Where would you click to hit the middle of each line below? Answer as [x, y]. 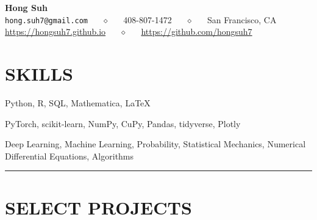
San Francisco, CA [242, 19]
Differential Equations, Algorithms [69, 156]
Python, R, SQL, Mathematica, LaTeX [78, 102]
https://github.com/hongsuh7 [197, 31]
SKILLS [39, 74]
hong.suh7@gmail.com [47, 20]
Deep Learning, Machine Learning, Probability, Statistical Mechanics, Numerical [155, 144]
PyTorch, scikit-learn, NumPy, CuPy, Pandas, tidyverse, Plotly [123, 123]
